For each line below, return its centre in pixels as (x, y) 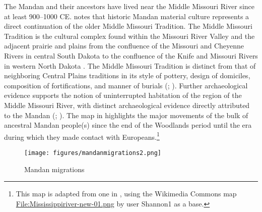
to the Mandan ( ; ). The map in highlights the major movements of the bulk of (126, 115)
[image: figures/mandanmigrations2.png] (93, 153)
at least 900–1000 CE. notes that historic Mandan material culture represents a (127, 16)
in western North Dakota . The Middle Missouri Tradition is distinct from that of (130, 65)
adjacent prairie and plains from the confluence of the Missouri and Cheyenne (124, 46)
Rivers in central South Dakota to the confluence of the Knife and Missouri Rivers (131, 55)
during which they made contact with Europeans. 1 (82, 136)
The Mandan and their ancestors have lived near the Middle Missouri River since (129, 6)
